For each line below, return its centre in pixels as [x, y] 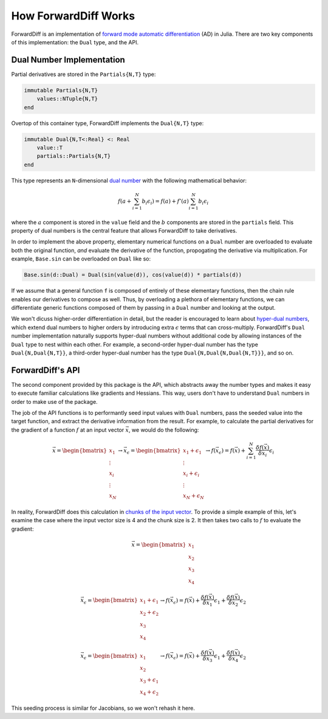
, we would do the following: [164, 430]
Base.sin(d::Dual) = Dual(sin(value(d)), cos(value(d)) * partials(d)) [133, 275]
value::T [50, 148]
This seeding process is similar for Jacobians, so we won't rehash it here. [103, 708]
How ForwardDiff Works [73, 16]
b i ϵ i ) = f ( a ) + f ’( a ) [166, 202]
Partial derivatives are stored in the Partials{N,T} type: [84, 74]
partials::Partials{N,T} [74, 156]
